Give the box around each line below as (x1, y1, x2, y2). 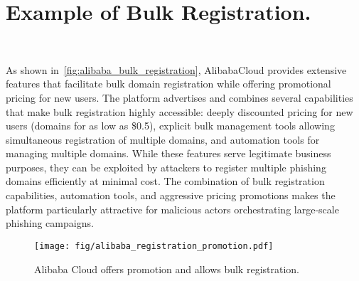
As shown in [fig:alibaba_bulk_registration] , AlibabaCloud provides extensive (6, 62, 347, 77)
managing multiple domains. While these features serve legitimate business (6, 146, 331, 161)
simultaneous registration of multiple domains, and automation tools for (6, 132, 320, 147)
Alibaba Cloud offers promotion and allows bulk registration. (34, 261, 299, 276)
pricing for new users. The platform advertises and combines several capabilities (6, 90, 353, 105)
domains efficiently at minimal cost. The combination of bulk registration (6, 174, 325, 189)
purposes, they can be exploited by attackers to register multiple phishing (6, 159, 326, 174)
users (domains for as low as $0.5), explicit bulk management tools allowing (6, 118, 335, 133)
